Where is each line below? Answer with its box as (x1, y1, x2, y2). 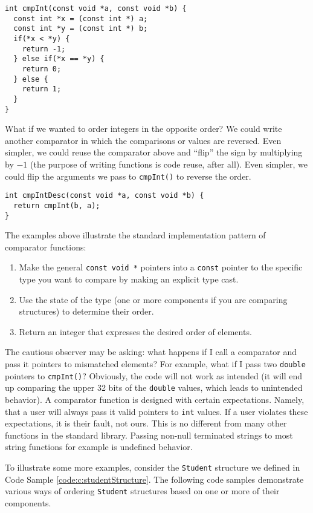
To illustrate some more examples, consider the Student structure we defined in (5, 461, 300, 474)
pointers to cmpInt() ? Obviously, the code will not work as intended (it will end (5, 369, 303, 382)
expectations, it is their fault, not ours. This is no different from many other (5, 417, 287, 430)
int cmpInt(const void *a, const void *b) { (5, 4, 187, 13)
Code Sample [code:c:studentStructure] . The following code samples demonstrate (5, 472, 304, 485)
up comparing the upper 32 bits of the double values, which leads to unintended (5, 381, 303, 394)
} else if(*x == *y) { (13, 54, 105, 64)
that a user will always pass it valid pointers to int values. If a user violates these (5, 405, 308, 417)
